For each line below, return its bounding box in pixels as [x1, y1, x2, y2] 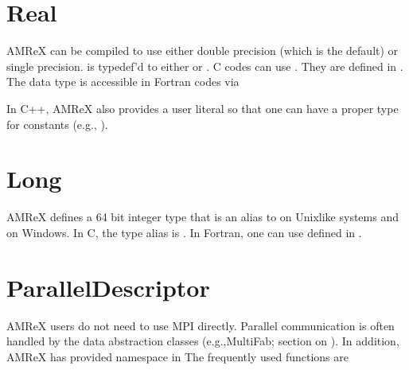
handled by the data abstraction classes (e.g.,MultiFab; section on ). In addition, [6, 333, 399, 349]
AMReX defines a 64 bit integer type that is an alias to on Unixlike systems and [6, 208, 399, 225]
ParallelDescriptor [6, 271, 210, 303]
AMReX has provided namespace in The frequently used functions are [6, 348, 349, 364]
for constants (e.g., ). [6, 115, 108, 132]
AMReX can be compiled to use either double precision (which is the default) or [6, 42, 399, 59]
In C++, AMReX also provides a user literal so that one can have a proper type [6, 99, 399, 116]
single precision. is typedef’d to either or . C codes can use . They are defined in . [6, 57, 403, 74]
